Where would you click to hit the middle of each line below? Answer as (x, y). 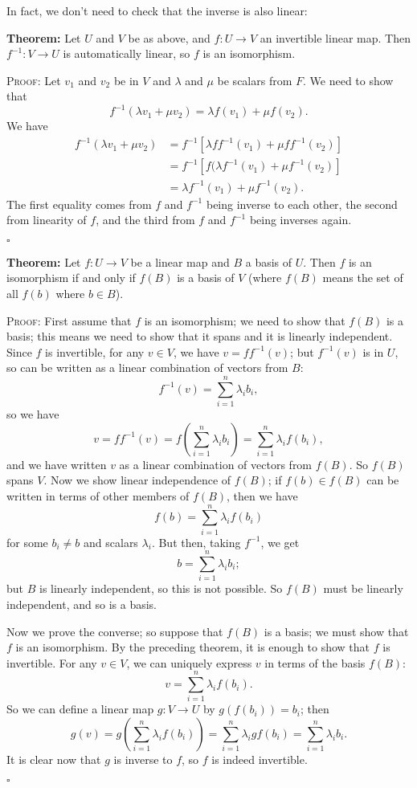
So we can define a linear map (80, 709)
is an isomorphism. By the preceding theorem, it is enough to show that (193, 647)
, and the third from (145, 220)
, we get (280, 542)
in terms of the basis (315, 662)
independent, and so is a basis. (82, 604)
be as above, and (169, 37)
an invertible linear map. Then (335, 37)
